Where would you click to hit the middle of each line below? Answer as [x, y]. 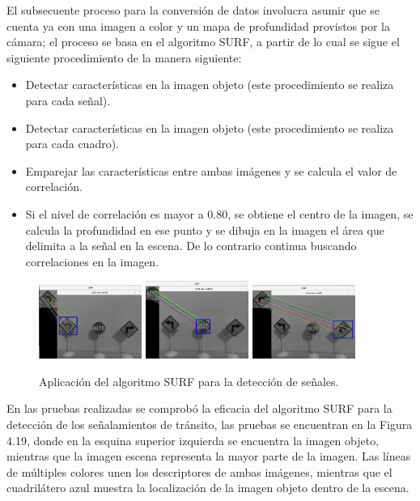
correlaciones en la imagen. [92, 261]
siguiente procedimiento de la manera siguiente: [124, 57]
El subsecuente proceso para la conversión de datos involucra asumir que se [193, 10]
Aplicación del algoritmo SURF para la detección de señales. [189, 381]
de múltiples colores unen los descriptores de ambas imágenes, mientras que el [199, 471]
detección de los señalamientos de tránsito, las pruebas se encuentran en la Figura [210, 424]
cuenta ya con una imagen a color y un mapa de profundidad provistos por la [199, 25]
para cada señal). [68, 100]
